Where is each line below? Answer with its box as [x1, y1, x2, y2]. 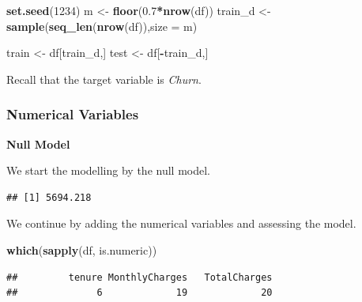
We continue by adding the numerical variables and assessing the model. [6, 215, 356, 232]
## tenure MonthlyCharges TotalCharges [6, 271, 273, 283]
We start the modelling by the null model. [6, 162, 210, 179]
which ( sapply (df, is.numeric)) [6, 241, 157, 258]
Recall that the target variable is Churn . [6, 70, 202, 87]
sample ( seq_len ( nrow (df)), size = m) [6, 17, 198, 34]
